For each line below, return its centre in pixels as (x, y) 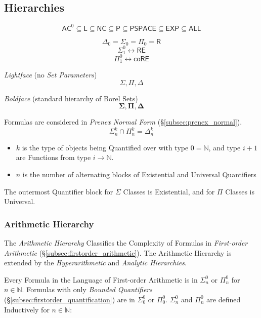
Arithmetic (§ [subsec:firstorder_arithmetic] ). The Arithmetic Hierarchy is (118, 252)
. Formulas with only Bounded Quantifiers (87, 289)
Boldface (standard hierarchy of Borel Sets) (71, 98)
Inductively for (27, 309)
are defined (224, 299)
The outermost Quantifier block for (59, 191)
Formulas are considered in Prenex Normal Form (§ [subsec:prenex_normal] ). (123, 122)
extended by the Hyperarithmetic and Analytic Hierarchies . (95, 263)
